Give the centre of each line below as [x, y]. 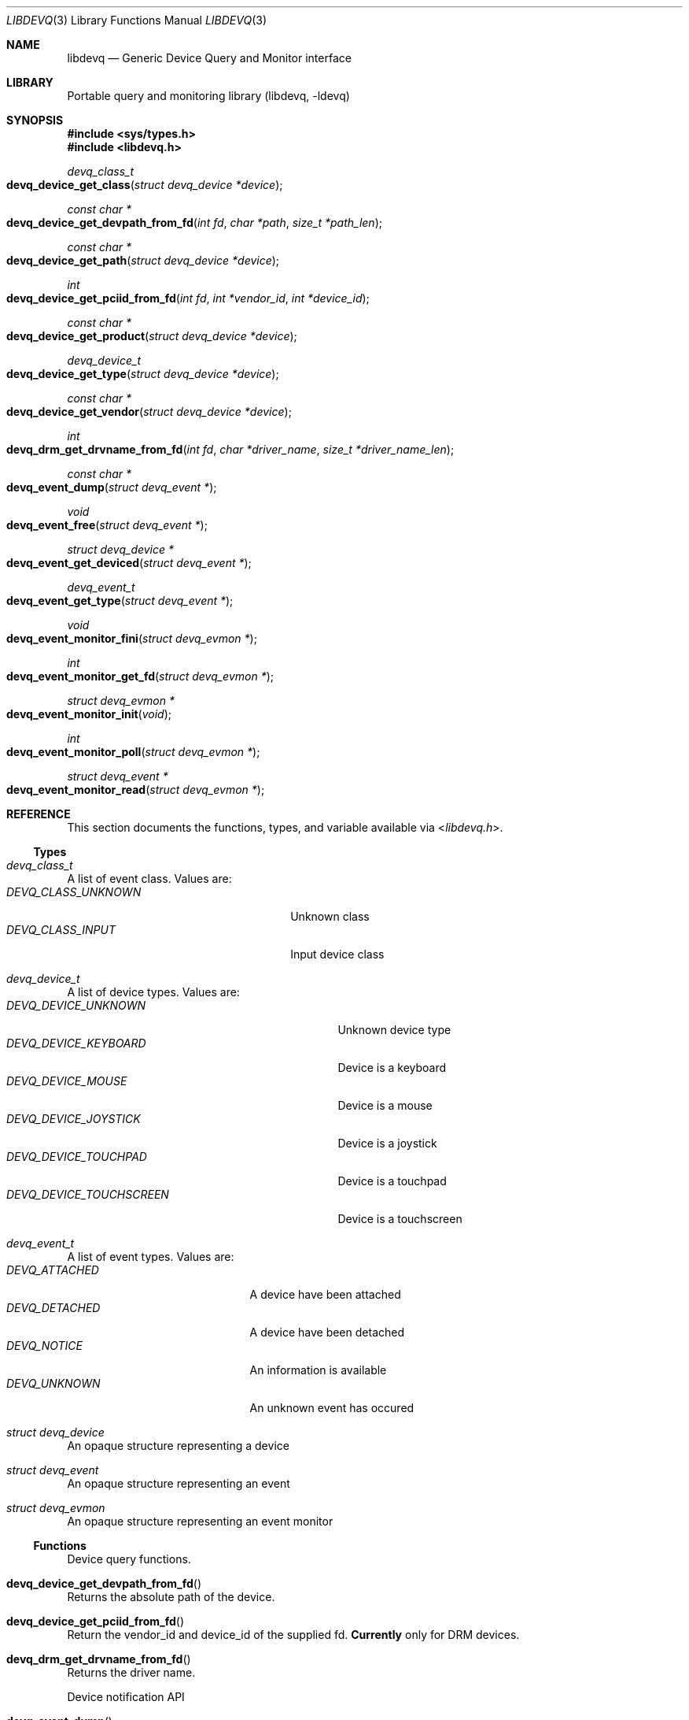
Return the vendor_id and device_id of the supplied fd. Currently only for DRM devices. [293, 1635]
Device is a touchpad [392, 1181]
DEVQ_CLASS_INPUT [61, 930]
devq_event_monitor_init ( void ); [89, 714]
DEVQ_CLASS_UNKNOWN [74, 892]
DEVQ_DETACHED [53, 1308]
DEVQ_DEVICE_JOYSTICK [74, 1119]
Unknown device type [394, 1030]
